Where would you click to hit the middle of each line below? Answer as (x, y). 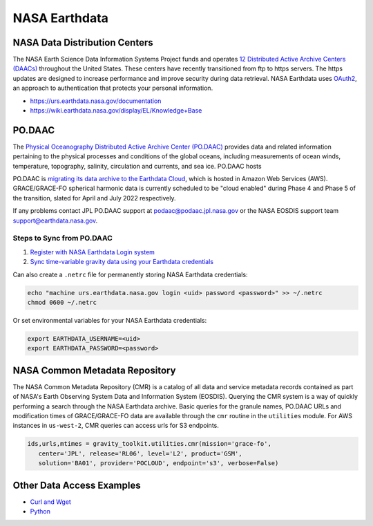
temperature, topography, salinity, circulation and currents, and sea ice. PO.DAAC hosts (137, 166)
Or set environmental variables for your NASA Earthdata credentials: (110, 320)
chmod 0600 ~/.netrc (62, 302)
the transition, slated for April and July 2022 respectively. (94, 198)
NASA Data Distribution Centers (83, 43)
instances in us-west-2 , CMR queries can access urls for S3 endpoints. (116, 426)
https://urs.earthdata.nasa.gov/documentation (96, 101)
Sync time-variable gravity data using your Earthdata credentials (122, 262)
